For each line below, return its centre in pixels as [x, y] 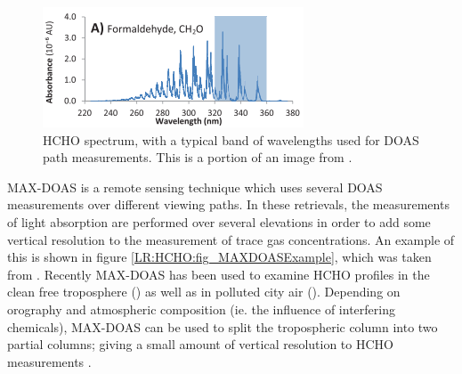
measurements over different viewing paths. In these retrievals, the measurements [228, 204]
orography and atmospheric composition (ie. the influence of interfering [201, 309]
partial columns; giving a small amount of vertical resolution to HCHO [200, 344]
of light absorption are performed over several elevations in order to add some [219, 221]
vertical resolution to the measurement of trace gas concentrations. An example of [231, 239]
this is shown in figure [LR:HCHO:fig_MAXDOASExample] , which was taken [219, 257]
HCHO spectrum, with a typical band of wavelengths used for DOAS [231, 139]
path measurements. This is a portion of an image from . [198, 157]
